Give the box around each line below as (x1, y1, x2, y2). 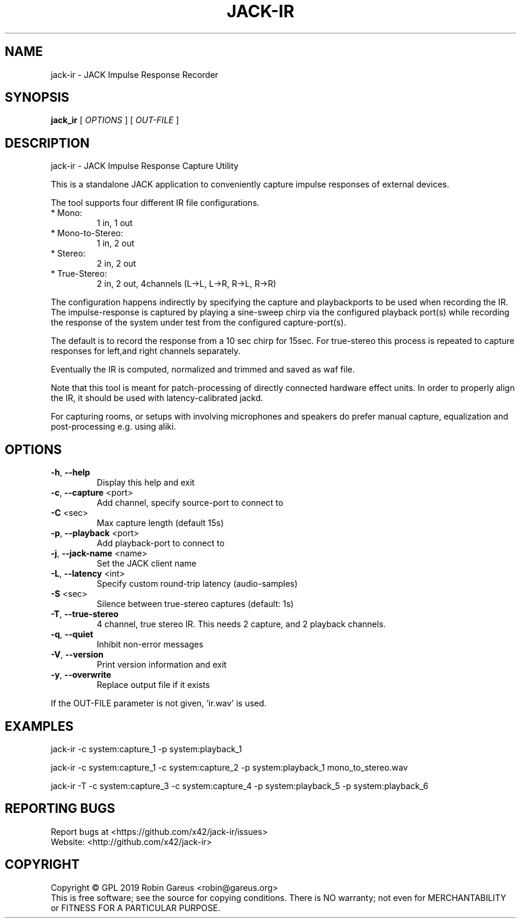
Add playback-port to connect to (96, 538, 225, 549)
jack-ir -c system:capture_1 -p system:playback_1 (51, 743, 242, 754)
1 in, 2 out (96, 238, 134, 249)
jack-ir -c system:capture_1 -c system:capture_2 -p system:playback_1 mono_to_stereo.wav (51, 762, 408, 772)
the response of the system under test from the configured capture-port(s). (51, 317, 346, 328)
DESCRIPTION (5, 135, 90, 151)
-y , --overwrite (51, 669, 111, 680)
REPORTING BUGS (5, 801, 115, 816)
